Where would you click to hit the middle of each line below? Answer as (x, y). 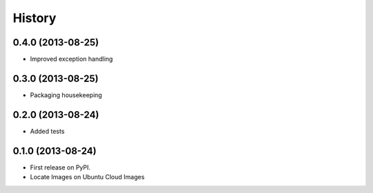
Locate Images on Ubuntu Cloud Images (87, 177)
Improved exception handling (71, 59)
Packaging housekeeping (66, 95)
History (35, 18)
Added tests (47, 131)
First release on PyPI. (60, 167)
